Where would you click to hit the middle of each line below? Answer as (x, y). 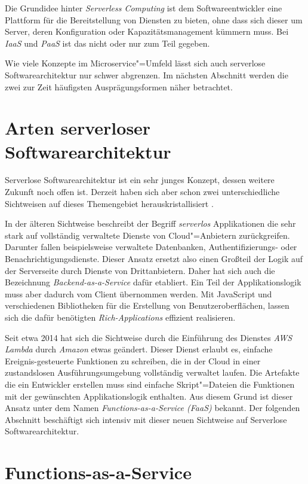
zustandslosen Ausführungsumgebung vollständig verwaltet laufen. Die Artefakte (152, 372)
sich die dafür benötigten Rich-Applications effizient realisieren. (120, 317)
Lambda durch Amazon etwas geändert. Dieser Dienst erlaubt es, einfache (139, 349)
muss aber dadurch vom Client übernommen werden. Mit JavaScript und (138, 293)
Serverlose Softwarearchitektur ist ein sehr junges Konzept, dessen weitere (140, 180)
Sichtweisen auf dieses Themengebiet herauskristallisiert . (109, 203)
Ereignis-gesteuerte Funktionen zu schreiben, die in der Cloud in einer (133, 360)
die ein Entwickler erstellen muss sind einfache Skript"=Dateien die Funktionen (150, 384)
